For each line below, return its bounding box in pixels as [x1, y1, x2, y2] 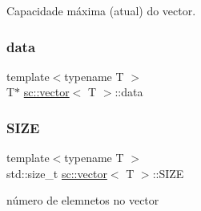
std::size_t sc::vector [6, 164, 107, 181]
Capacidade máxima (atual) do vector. [6, 2, 196, 18]
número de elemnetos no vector [6, 192, 159, 209]
